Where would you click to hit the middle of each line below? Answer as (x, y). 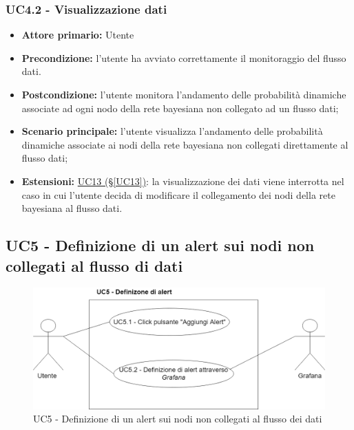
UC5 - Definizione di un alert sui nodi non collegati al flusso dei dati (178, 419)
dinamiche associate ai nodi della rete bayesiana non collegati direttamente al (185, 144)
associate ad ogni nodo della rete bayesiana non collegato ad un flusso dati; (180, 108)
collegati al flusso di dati (94, 265)
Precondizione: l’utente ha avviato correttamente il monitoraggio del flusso (184, 57)
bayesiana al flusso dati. (72, 208)
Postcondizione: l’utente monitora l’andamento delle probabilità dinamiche (184, 94)
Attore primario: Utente (78, 35)
